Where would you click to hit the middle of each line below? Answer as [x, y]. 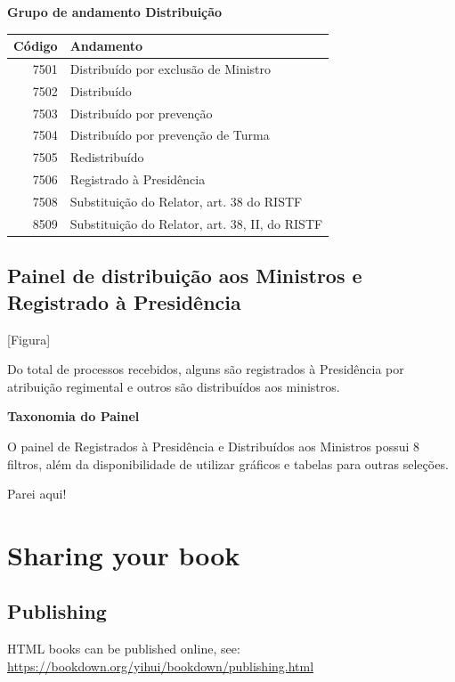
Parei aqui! [37, 494]
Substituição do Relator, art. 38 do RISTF [186, 201]
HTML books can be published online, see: [124, 649]
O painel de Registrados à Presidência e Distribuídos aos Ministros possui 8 [214, 446]
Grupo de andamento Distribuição [115, 12]
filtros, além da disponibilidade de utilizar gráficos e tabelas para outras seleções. [228, 463]
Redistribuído [107, 157]
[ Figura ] [29, 339]
